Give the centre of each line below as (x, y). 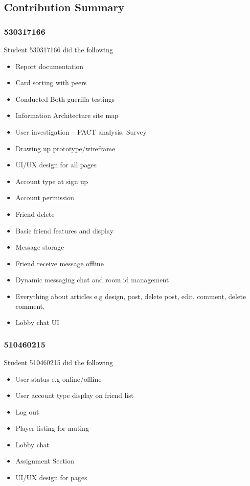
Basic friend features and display (64, 230)
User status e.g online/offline (58, 379)
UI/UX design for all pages (56, 165)
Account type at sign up (52, 181)
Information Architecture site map (67, 115)
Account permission (45, 197)
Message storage (40, 247)
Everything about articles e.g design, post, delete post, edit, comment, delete (131, 296)
